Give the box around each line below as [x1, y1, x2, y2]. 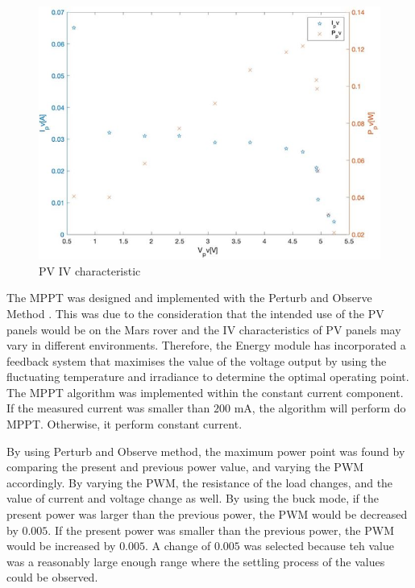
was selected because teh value [243, 537, 394, 554]
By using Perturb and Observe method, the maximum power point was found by [6, 442, 405, 459]
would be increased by [6, 537, 116, 554]
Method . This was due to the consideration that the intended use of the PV [6, 304, 384, 321]
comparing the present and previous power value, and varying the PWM [6, 458, 364, 475]
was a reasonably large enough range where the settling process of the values [6, 553, 385, 569]
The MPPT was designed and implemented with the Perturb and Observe [6, 289, 372, 306]
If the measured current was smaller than [6, 400, 210, 416]
